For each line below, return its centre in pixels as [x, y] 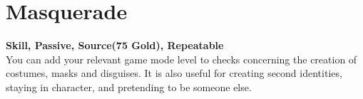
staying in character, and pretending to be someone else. [129, 87]
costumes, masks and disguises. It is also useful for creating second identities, [174, 73]
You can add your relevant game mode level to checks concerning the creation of [181, 59]
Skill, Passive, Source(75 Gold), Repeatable [115, 45]
